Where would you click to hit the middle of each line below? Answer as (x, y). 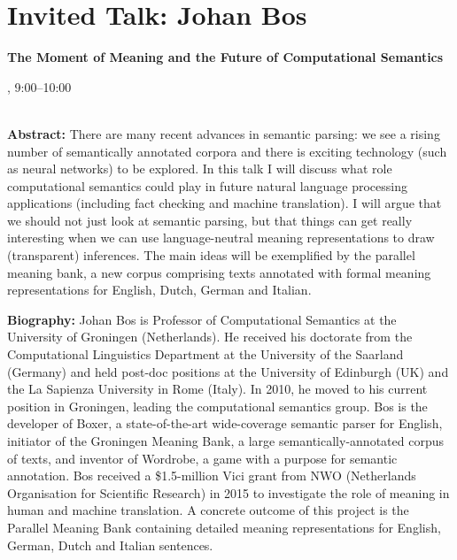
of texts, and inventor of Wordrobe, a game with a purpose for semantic (202, 458)
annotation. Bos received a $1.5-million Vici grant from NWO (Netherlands (212, 476)
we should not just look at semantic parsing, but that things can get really (210, 220)
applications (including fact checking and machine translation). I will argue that (225, 203)
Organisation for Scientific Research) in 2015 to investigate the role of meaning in (228, 492)
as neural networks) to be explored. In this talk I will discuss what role (200, 169)
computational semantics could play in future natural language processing (207, 185)
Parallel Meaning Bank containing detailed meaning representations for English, (224, 527)
